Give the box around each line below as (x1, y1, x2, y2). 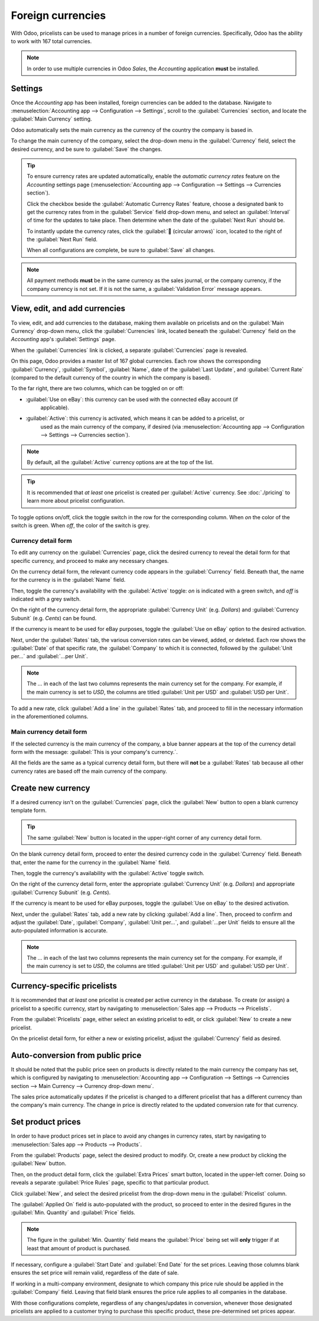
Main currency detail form (11, 728, 87, 736)
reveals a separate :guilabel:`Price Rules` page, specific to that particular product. (11, 1179, 210, 1186)
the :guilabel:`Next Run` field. (27, 236, 97, 243)
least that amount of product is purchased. (27, 1245, 131, 1252)
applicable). (40, 404, 69, 411)
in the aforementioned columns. (11, 713, 89, 720)
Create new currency (11, 783, 90, 793)
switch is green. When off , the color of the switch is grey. (11, 522, 150, 529)
